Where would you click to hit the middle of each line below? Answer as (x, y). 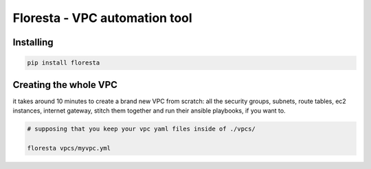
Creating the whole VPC (65, 85)
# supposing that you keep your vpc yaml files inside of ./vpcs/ (141, 129)
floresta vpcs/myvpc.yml (69, 148)
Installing (33, 42)
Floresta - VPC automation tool (102, 18)
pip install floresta (64, 63)
